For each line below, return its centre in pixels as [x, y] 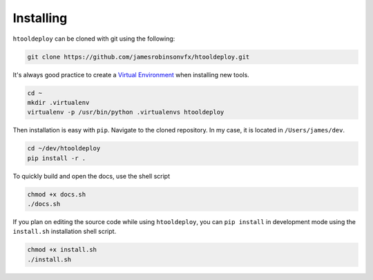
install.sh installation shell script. [65, 232]
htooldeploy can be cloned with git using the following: [94, 39]
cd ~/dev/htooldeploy [64, 149]
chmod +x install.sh [62, 250]
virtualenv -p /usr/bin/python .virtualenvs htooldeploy [126, 112]
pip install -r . [57, 158]
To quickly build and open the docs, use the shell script [92, 176]
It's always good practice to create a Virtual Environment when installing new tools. [131, 74]
